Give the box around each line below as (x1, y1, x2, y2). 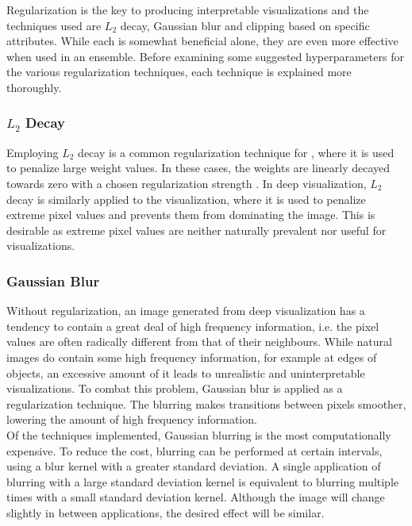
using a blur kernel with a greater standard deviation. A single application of (6, 458, 381, 474)
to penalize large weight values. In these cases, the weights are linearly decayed (6, 159, 391, 176)
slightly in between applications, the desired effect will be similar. (6, 504, 325, 520)
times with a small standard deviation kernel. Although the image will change (6, 489, 385, 505)
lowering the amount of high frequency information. (6, 411, 257, 428)
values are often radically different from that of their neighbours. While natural (6, 333, 392, 350)
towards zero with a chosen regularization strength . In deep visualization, (6, 175, 367, 191)
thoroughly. (6, 79, 62, 95)
